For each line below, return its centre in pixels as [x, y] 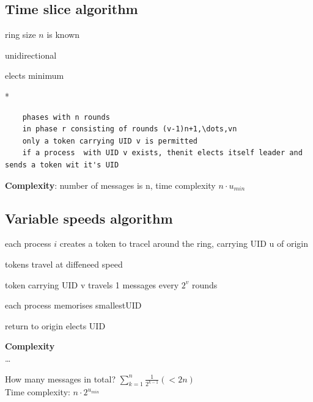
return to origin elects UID [55, 325]
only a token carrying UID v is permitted [110, 141]
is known [63, 35]
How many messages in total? [61, 378]
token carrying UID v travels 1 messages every [92, 284]
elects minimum [35, 75]
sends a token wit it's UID [62, 165]
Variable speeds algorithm [89, 218]
